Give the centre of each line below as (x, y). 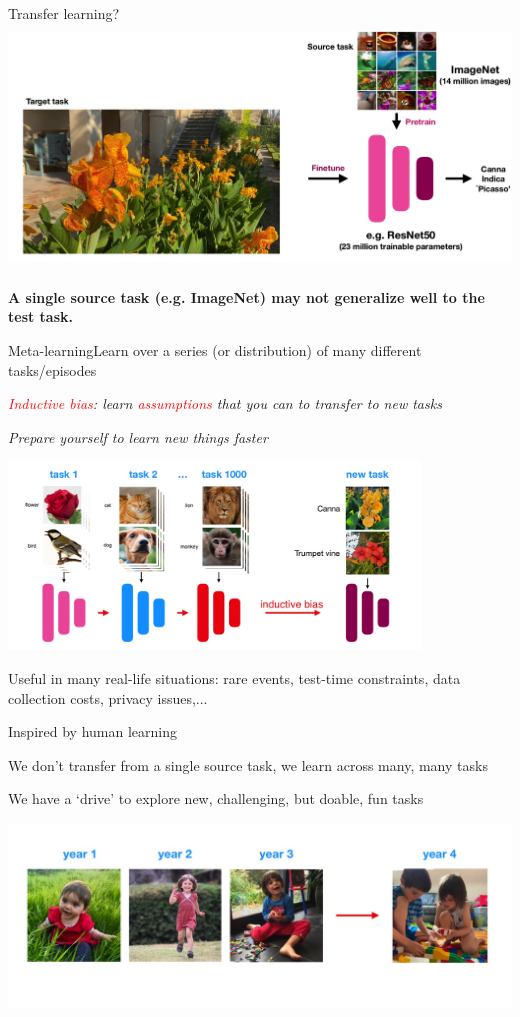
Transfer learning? (64, 13)
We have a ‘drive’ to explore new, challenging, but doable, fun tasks (216, 798)
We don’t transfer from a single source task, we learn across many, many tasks (248, 764)
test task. (41, 316)
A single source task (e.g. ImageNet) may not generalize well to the (246, 296)
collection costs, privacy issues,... (108, 697)
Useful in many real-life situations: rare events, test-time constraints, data (234, 677)
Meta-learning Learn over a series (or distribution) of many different (215, 350)
